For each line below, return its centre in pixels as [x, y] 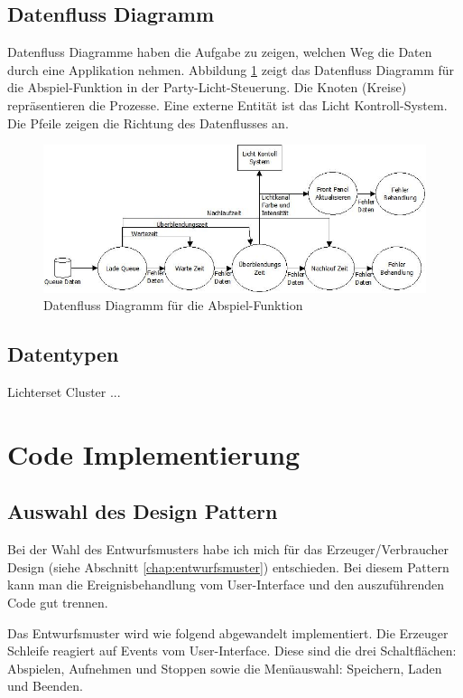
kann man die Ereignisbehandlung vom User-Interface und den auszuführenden [226, 585]
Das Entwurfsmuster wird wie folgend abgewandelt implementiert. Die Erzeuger [228, 632]
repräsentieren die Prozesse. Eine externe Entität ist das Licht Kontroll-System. [227, 104]
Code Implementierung [154, 453]
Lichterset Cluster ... [64, 392]
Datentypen [63, 354]
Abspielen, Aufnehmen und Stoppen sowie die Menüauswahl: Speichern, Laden [225, 668]
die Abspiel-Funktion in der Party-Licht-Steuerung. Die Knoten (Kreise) [207, 87]
